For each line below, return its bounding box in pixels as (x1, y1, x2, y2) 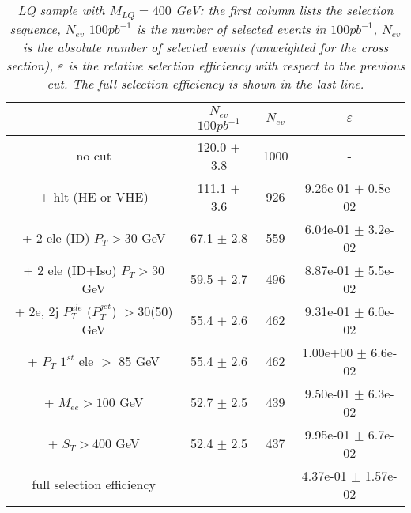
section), (6, 55, 54, 74)
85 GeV (119, 352, 160, 371)
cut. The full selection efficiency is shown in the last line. (47, 74, 364, 92)
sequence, (9, 19, 61, 38)
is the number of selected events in (136, 19, 326, 38)
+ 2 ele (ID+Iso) (23, 260, 117, 279)
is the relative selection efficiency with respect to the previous (68, 55, 405, 74)
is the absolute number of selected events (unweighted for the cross (22, 37, 389, 56)
